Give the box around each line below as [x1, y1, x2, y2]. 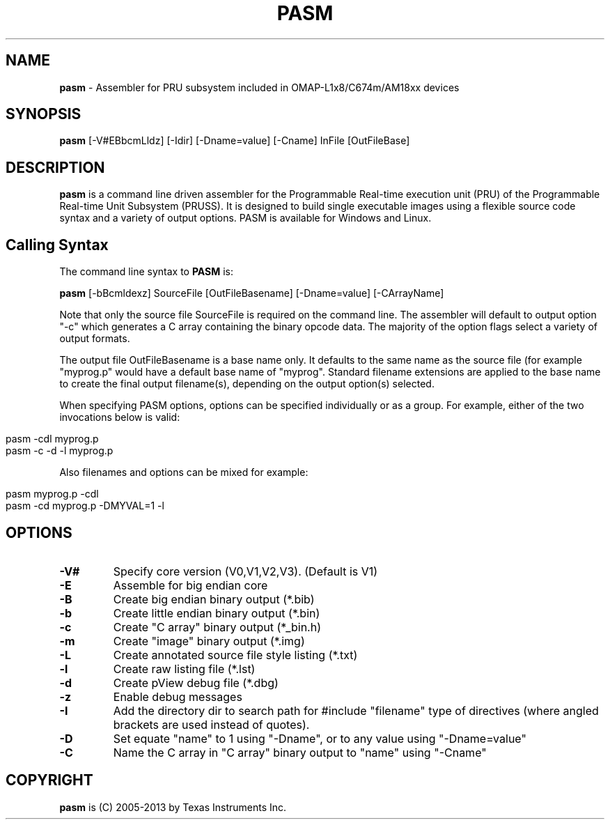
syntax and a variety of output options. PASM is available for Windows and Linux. [59, 212, 432, 224]
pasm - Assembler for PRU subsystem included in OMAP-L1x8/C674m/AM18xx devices [59, 81, 460, 93]
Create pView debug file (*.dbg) [113, 675, 279, 690]
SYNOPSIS [6, 105, 81, 123]
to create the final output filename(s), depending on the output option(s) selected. [59, 378, 435, 390]
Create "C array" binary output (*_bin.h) [113, 619, 322, 634]
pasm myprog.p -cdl [6, 488, 99, 500]
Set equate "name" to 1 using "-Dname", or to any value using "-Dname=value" [113, 731, 526, 746]
